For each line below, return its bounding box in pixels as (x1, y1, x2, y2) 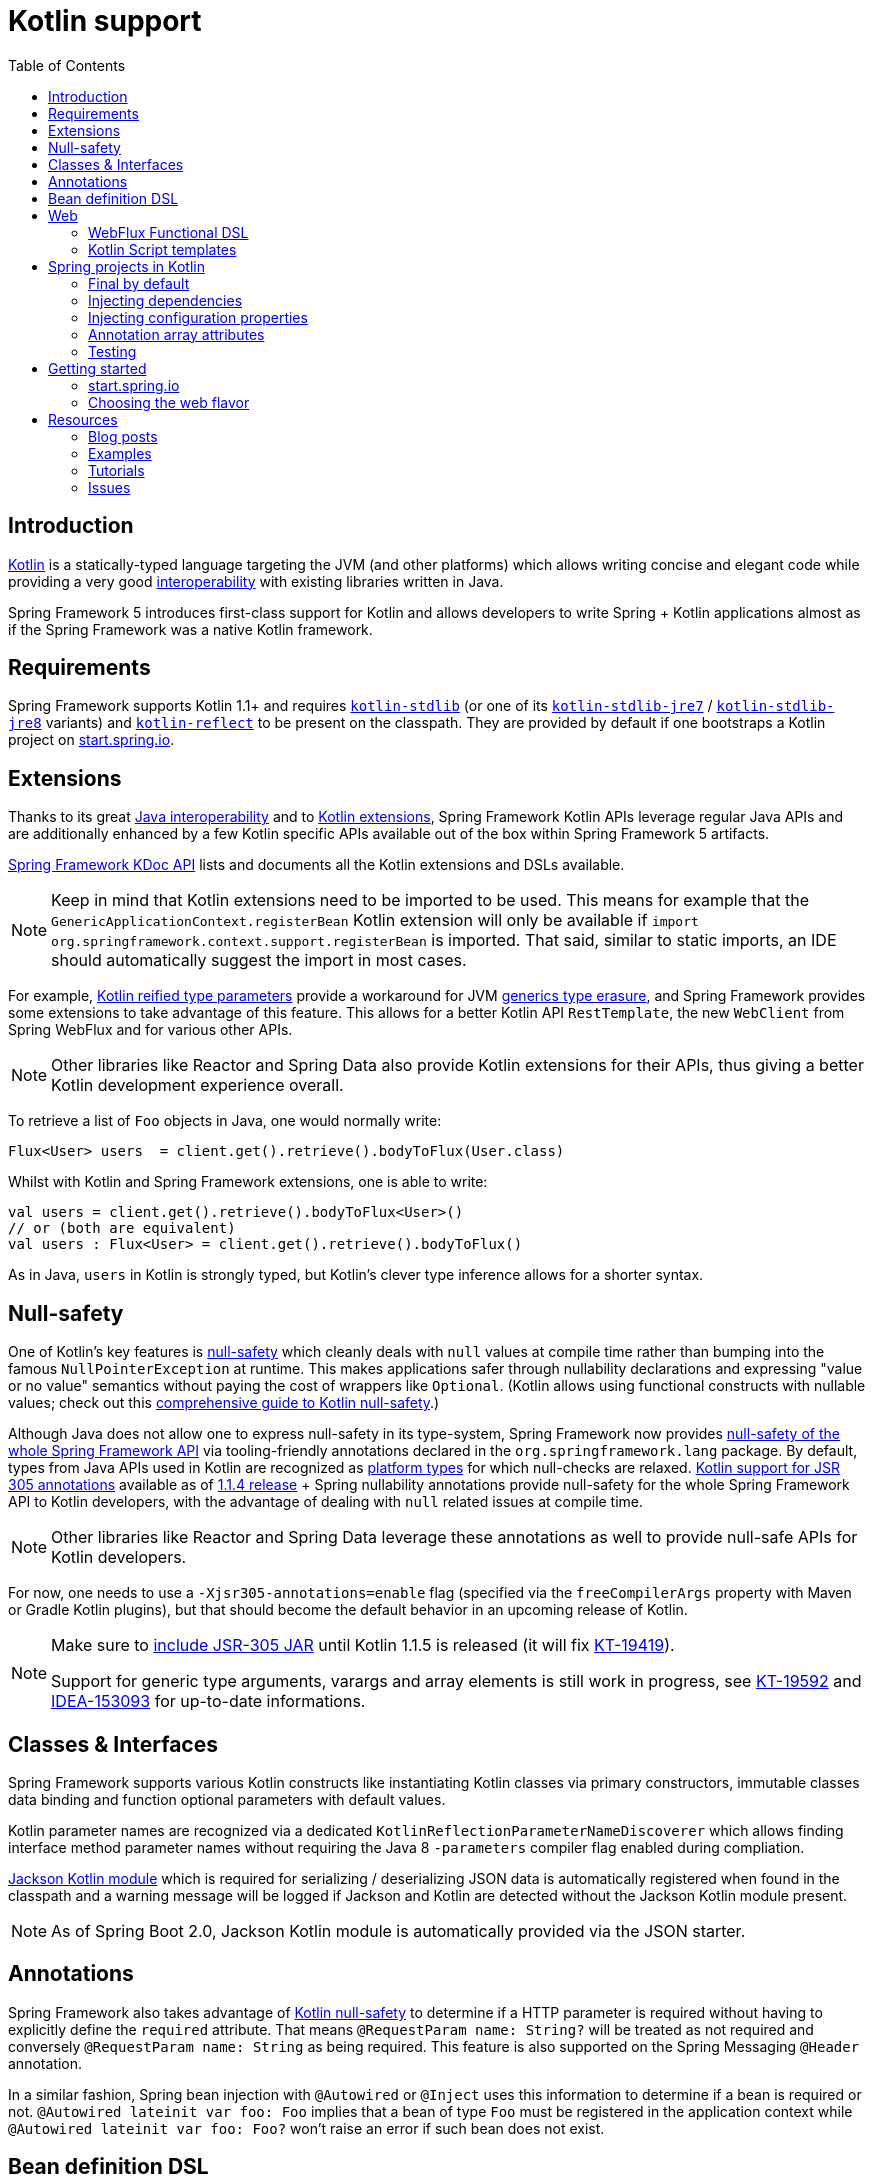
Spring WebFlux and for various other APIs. (8, 1021, 293, 1039)
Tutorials (88, 461, 145, 479)
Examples (88, 444, 152, 462)
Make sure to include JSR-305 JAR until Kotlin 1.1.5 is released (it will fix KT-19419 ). (51, 1635, 675, 1656)
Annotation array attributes (88, 325, 265, 343)
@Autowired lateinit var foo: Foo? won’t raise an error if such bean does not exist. (8, 2119, 605, 2137)
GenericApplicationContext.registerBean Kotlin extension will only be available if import (51, 910, 699, 931)
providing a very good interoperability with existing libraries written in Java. (8, 572, 504, 590)
